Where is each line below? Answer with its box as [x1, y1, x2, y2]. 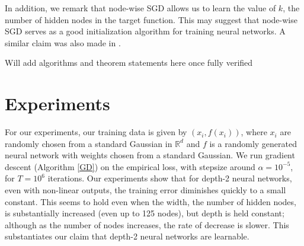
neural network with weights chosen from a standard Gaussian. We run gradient [5, 149, 295, 161]
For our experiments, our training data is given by [5, 126, 187, 138]
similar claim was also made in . [5, 36, 121, 49]
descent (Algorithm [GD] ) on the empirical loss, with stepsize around [5, 160, 255, 172]
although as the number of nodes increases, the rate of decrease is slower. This [5, 218, 289, 231]
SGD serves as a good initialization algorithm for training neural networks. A [5, 25, 286, 37]
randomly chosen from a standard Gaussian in [5, 137, 172, 149]
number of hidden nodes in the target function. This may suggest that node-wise [5, 13, 297, 25]
